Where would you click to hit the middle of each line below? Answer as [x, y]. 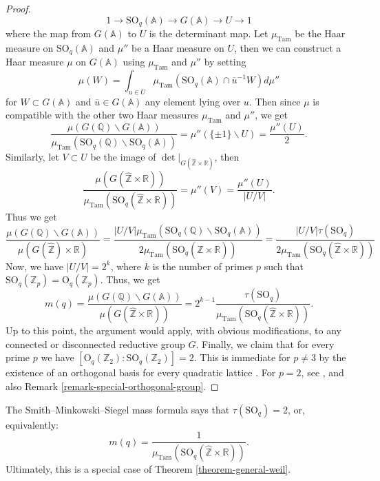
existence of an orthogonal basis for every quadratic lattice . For [141, 372]
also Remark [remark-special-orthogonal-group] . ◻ [112, 386]
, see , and [323, 372]
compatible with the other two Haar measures [102, 115]
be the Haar [320, 33]
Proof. [18, 8]
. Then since [275, 101]
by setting [225, 62]
